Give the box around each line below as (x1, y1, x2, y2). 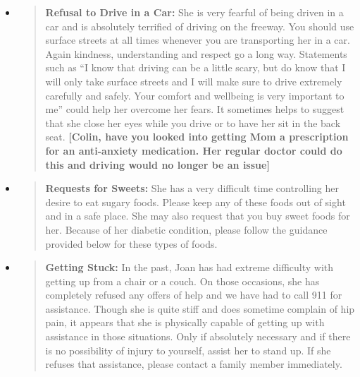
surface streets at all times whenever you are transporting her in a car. (45, 32, 350, 47)
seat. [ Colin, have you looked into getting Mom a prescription (45, 129, 349, 144)
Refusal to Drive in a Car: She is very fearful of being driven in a (45, 5, 344, 19)
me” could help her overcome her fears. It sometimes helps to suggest (45, 102, 345, 116)
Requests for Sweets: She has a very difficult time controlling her (45, 181, 339, 196)
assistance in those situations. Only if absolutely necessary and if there (45, 329, 351, 344)
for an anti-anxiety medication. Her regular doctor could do (45, 143, 342, 157)
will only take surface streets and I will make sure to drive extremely (45, 73, 342, 88)
